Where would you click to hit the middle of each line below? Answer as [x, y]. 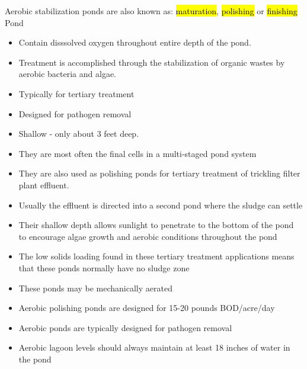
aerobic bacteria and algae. [67, 74]
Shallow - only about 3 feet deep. [79, 134]
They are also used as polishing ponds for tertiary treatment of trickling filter [159, 173]
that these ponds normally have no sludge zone [104, 267]
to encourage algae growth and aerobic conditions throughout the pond [148, 236]
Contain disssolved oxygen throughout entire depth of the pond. [135, 42]
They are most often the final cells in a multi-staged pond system [137, 153]
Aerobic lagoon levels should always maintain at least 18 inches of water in [154, 347]
